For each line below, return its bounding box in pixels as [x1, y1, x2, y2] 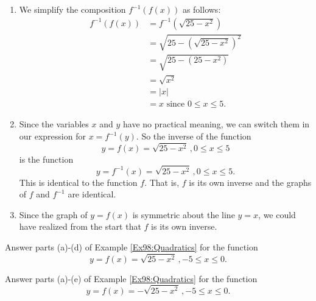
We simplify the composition [19, 3, 126, 15]
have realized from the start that [19, 220, 141, 233]
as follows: [182, 3, 221, 15]
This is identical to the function [19, 175, 138, 188]
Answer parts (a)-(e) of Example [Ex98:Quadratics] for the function [5, 272, 258, 285]
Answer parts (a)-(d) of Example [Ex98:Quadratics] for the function [5, 240, 258, 253]
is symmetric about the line [132, 208, 235, 221]
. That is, [144, 175, 180, 188]
